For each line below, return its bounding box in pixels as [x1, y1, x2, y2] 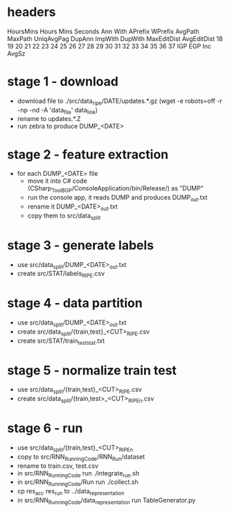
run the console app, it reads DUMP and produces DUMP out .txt [27, 193, 208, 203]
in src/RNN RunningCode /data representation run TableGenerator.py [17, 496, 196, 506]
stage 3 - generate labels [7, 237, 154, 253]
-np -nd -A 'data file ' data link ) [17, 106, 98, 115]
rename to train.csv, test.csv [17, 462, 99, 470]
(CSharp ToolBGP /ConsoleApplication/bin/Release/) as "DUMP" [27, 184, 204, 195]
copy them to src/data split [27, 211, 101, 221]
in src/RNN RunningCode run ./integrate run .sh [17, 469, 140, 479]
